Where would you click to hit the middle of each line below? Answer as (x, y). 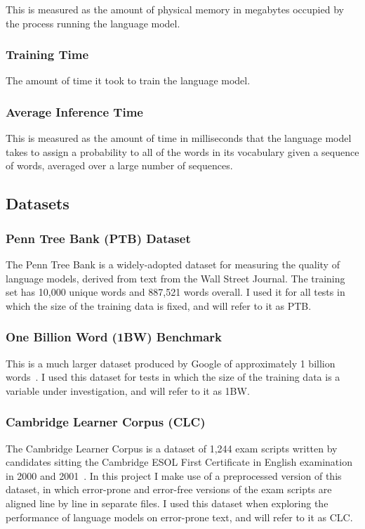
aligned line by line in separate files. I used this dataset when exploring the (167, 503)
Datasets (38, 203)
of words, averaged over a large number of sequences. (119, 165)
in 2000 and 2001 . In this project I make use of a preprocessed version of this (174, 475)
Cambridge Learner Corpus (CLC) (106, 422)
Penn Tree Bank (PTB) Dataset (98, 238)
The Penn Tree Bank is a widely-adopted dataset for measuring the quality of (173, 264)
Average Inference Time (74, 111)
